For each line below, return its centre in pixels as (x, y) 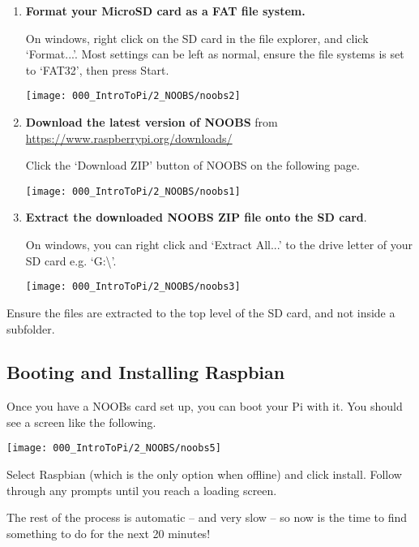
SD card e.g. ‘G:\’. (71, 260)
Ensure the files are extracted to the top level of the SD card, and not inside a (201, 312)
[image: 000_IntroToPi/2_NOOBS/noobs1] (133, 191)
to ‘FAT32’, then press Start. (97, 69)
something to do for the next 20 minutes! (109, 533)
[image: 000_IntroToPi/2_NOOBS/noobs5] (114, 448)
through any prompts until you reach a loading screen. (142, 490)
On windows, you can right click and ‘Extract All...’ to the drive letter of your (219, 245)
